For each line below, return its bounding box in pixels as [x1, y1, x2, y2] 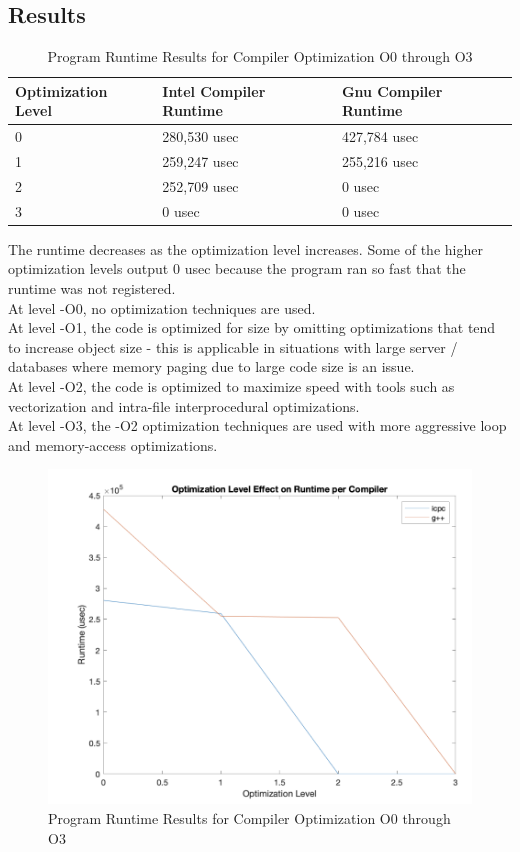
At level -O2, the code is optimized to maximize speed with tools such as [8, 376, 455, 397]
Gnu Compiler [341, 80, 443, 101]
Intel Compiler [162, 80, 266, 101]
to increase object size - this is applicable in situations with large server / [8, 336, 458, 357]
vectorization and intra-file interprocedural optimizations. [8, 395, 360, 416]
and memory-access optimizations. [8, 434, 218, 455]
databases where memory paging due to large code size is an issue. [8, 356, 415, 377]
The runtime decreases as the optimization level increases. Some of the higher [8, 238, 483, 259]
